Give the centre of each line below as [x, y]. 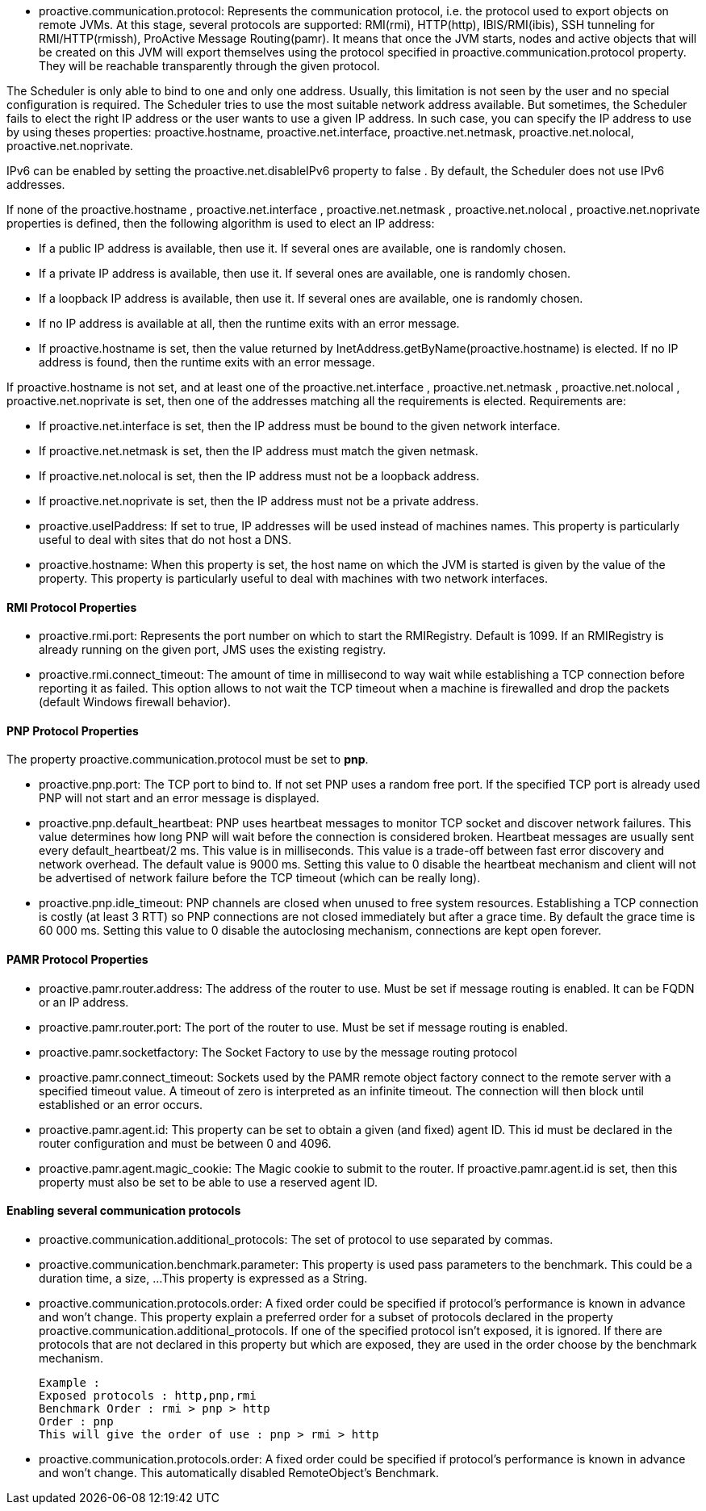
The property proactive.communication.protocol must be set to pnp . [188, 760]
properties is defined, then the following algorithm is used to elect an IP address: [221, 223]
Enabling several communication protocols [124, 1211]
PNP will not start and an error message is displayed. [179, 798]
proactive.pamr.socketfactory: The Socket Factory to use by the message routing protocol [278, 1052]
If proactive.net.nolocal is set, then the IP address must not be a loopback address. [259, 476]
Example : [69, 1382]
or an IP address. [84, 1002]
